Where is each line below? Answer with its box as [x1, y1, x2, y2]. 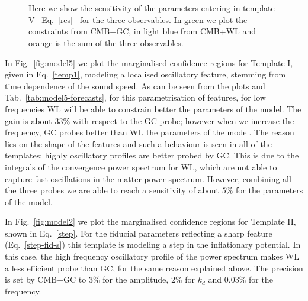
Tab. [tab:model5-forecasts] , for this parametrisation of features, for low [5, 91, 266, 103]
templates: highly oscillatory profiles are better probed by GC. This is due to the [5, 149, 299, 161]
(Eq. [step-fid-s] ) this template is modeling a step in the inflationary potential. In [5, 238, 301, 251]
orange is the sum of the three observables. [28, 36, 184, 48]
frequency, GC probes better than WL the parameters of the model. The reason [5, 126, 294, 138]
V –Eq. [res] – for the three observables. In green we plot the [28, 13, 248, 25]
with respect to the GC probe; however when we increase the [72, 114, 294, 127]
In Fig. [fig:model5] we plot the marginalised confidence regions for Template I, [5, 56, 293, 69]
